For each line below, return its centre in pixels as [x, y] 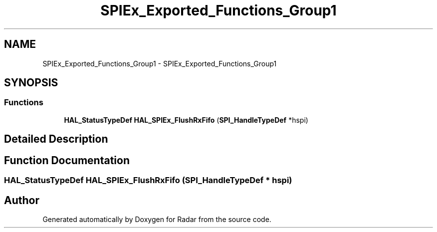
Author [22, 200]
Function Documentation [67, 160]
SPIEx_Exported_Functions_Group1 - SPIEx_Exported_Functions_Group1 [160, 63]
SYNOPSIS [31, 83]
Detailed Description [56, 139]
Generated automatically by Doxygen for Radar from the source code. [157, 219]
